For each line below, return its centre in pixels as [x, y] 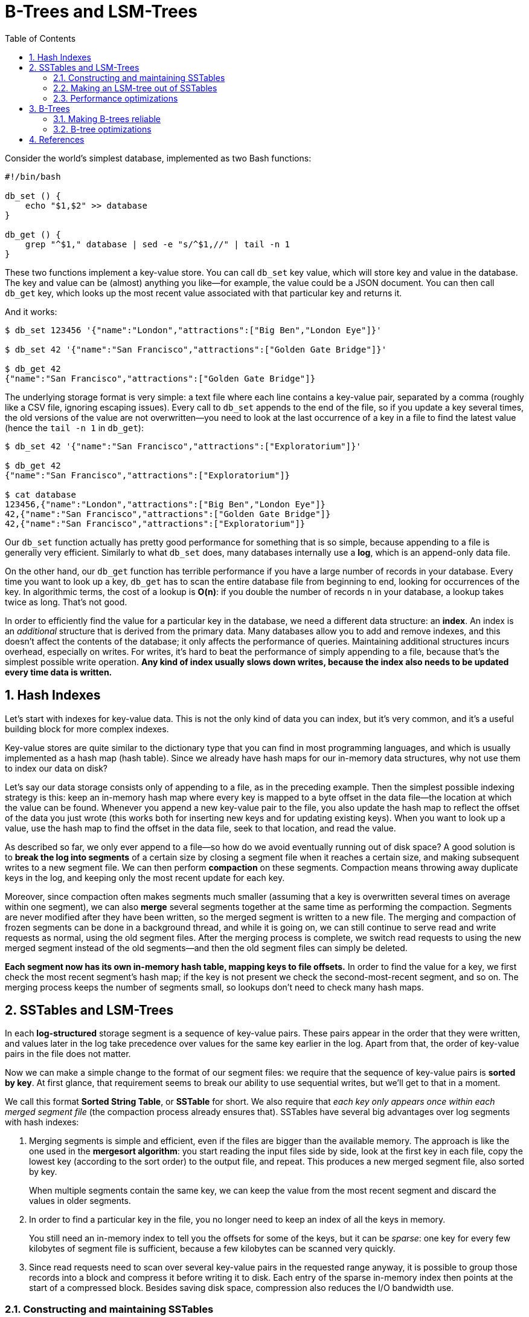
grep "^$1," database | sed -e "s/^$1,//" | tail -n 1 [158, 244]
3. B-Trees [50, 108]
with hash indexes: [42, 1122]
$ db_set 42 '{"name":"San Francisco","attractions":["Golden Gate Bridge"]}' [196, 349]
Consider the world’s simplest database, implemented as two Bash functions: [158, 158]
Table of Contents [40, 38]
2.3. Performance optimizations [116, 98]
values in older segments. [80, 1201]
